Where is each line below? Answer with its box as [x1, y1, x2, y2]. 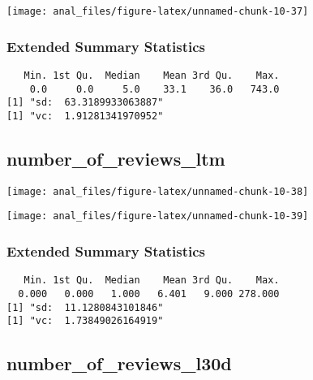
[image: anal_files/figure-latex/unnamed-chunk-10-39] [6, 210, 309, 222]
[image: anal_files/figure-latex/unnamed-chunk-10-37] [6, 6, 309, 17]
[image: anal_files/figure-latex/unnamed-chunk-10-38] [6, 185, 309, 197]
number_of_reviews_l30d [6, 351, 232, 376]
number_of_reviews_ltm [6, 145, 225, 171]
